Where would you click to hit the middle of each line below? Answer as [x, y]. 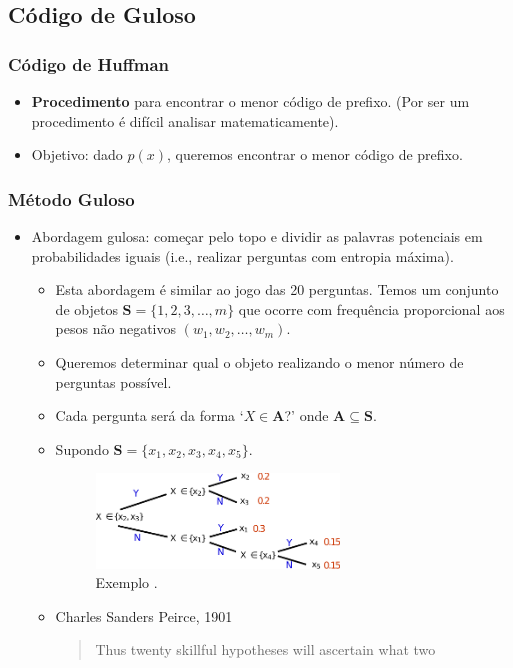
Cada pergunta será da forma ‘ [149, 415]
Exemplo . [126, 582]
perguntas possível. [113, 381]
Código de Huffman [89, 63]
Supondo [82, 448]
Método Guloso [71, 198]
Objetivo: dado [77, 154]
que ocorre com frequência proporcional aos [371, 308]
